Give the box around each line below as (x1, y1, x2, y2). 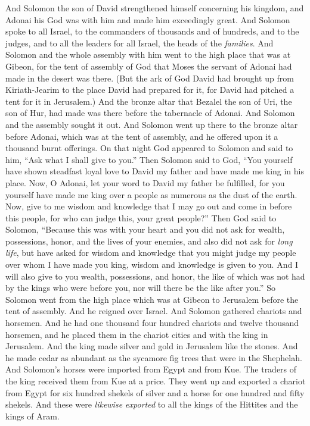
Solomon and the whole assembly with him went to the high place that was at (5, 48, 291, 61)
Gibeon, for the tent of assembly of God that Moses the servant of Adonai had (5, 59, 292, 72)
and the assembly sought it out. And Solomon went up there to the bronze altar (5, 118, 298, 130)
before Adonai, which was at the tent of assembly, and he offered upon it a (5, 130, 278, 142)
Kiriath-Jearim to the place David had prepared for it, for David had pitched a (5, 83, 294, 96)
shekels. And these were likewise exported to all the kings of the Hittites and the (5, 398, 298, 411)
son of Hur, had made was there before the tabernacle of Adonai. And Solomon (5, 106, 295, 119)
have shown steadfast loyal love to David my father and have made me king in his (5, 165, 305, 177)
